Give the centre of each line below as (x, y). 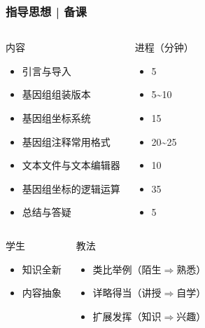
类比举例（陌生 (127, 269)
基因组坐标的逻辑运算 (71, 188)
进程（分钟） (164, 47)
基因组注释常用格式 (66, 141)
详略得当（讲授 (127, 293)
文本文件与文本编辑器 (71, 165)
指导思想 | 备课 (46, 11)
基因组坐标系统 (56, 118)
